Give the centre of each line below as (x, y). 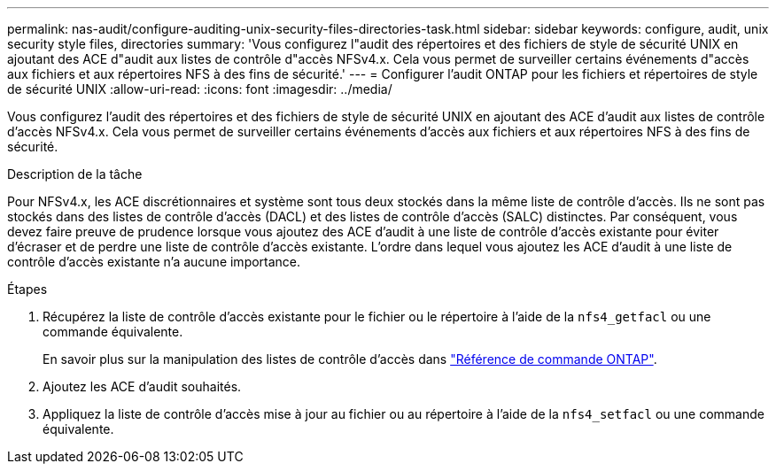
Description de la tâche (75, 174)
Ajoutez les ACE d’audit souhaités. (142, 386)
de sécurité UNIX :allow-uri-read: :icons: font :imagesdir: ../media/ (200, 89)
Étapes (27, 289)
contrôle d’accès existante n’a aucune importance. (154, 262)
